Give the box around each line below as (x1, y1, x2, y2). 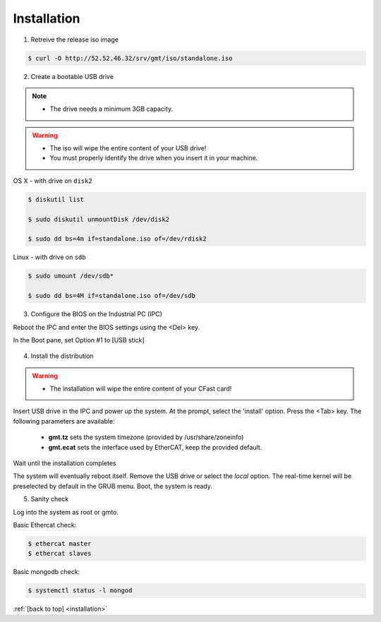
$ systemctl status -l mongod (28, 587, 133, 594)
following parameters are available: (13, 417, 116, 425)
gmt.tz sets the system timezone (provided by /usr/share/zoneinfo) (48, 433, 244, 441)
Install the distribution (30, 352, 94, 360)
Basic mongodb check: (13, 568, 80, 576)
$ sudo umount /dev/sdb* (28, 272, 114, 280)
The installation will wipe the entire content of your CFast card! (49, 385, 232, 393)
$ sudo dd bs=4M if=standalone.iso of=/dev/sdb (28, 292, 195, 300)
